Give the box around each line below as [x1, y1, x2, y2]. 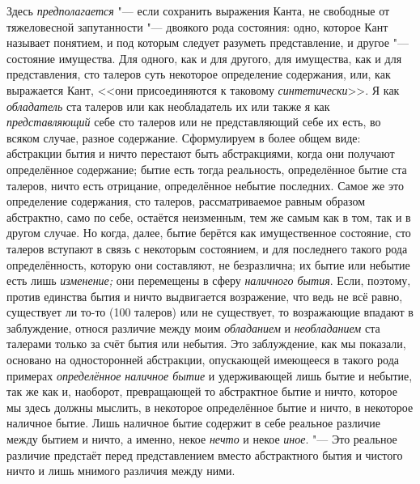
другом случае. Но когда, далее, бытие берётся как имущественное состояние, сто [6, 224, 411, 241]
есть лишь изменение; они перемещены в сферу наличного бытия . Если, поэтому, [6, 272, 411, 289]
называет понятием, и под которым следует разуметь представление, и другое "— [6, 34, 409, 51]
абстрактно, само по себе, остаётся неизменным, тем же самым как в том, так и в [6, 208, 411, 225]
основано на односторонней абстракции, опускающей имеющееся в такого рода [6, 351, 400, 368]
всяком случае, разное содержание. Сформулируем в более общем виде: [6, 129, 361, 146]
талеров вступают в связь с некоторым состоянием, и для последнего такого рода [6, 240, 408, 257]
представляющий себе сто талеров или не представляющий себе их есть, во [6, 113, 381, 130]
